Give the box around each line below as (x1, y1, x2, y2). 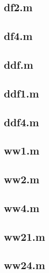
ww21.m (4, 229, 45, 244)
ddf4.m (4, 114, 39, 129)
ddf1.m (4, 85, 39, 100)
